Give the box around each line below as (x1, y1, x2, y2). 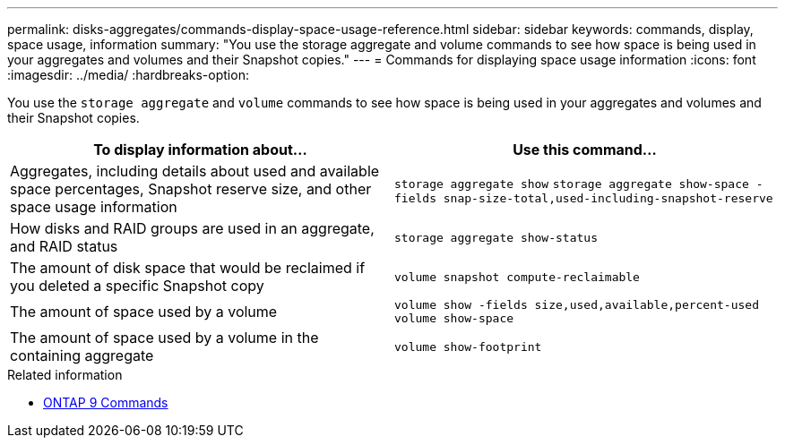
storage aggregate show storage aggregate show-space (394, 176, 749, 191)
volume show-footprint (394, 339, 542, 354)
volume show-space (394, 312, 514, 325)
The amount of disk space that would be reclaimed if (10, 259, 366, 277)
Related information (7, 367, 123, 382)
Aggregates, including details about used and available (10, 162, 380, 180)
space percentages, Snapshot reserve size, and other (10, 180, 372, 198)
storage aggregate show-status (394, 230, 598, 244)
